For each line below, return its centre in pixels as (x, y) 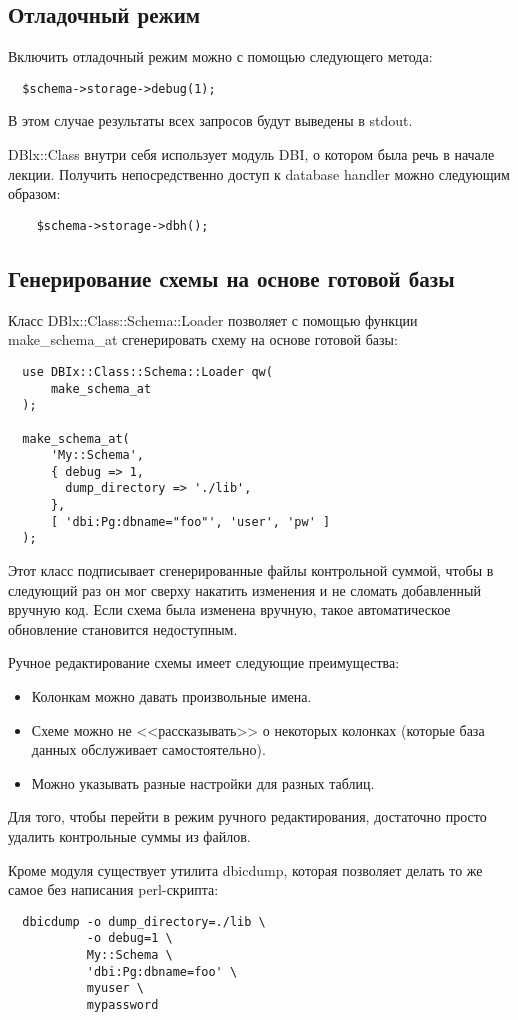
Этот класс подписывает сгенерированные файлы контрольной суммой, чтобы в (251, 570)
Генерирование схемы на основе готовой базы (231, 277)
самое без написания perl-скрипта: (113, 889)
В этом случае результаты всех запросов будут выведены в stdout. (210, 120)
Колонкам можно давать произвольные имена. (171, 696)
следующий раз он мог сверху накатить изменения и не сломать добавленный (244, 589)
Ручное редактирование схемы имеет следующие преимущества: (204, 662)
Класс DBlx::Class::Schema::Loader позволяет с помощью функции (213, 319)
